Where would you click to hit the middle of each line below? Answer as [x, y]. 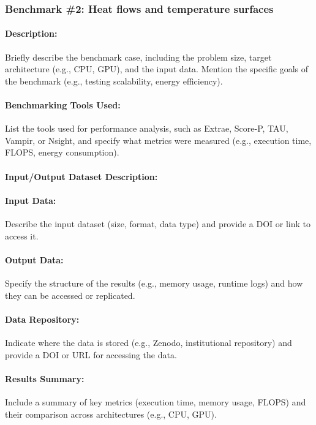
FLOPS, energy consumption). [62, 152]
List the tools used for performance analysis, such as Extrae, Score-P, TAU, [147, 128]
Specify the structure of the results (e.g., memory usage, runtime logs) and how [154, 283]
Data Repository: [42, 319]
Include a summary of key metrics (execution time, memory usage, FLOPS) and [156, 401]
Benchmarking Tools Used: [63, 105]
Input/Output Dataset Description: [81, 176]
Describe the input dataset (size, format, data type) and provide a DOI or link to [158, 223]
